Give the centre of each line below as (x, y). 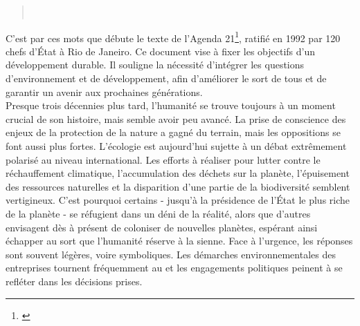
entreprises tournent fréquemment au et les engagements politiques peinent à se (174, 268)
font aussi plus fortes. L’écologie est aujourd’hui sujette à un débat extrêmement (176, 146)
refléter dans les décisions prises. (74, 281)
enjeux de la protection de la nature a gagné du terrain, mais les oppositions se (173, 132)
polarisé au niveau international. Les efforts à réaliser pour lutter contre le (163, 159)
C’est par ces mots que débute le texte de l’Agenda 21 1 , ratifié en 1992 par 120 (173, 37)
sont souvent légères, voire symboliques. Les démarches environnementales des (171, 254)
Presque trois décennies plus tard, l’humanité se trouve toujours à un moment (171, 105)
